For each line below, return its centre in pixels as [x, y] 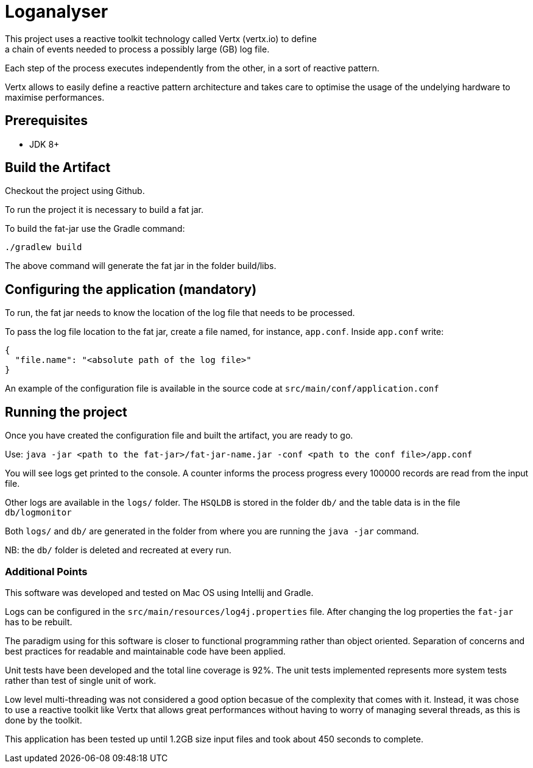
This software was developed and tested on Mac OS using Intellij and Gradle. [159, 592]
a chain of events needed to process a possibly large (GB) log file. [137, 49]
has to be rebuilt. [39, 622]
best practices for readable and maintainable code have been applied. [145, 651]
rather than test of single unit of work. [81, 680]
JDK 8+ [44, 144]
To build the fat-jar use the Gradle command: [95, 229]
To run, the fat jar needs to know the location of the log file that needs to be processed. [180, 313]
